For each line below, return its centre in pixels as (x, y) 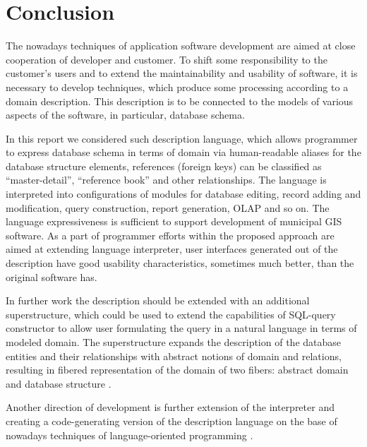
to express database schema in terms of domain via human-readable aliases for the (183, 152)
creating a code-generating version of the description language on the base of (172, 421)
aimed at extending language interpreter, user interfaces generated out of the (172, 249)
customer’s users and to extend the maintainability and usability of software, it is (182, 73)
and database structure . (59, 383)
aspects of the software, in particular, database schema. (125, 115)
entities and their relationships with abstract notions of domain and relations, (174, 356)
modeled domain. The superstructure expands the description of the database (174, 342)
